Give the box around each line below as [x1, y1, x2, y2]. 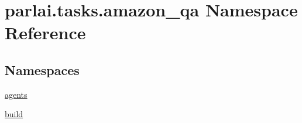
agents [5, 88, 28, 100]
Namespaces [5, 60, 80, 78]
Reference [5, 20, 86, 45]
